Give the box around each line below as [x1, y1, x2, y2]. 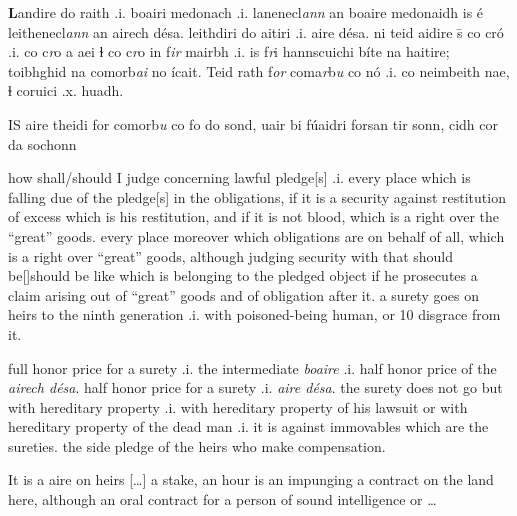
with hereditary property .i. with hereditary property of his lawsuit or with [8, 396, 468, 417]
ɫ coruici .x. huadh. [8, 80, 124, 101]
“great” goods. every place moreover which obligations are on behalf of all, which [8, 225, 505, 246]
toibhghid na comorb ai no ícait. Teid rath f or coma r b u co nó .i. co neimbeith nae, [8, 60, 510, 81]
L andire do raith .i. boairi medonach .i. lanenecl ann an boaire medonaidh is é [8, 2, 484, 22]
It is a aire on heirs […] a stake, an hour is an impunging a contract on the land [8, 469, 494, 490]
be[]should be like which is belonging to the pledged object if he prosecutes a [8, 265, 478, 286]
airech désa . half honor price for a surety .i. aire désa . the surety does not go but [8, 377, 503, 398]
